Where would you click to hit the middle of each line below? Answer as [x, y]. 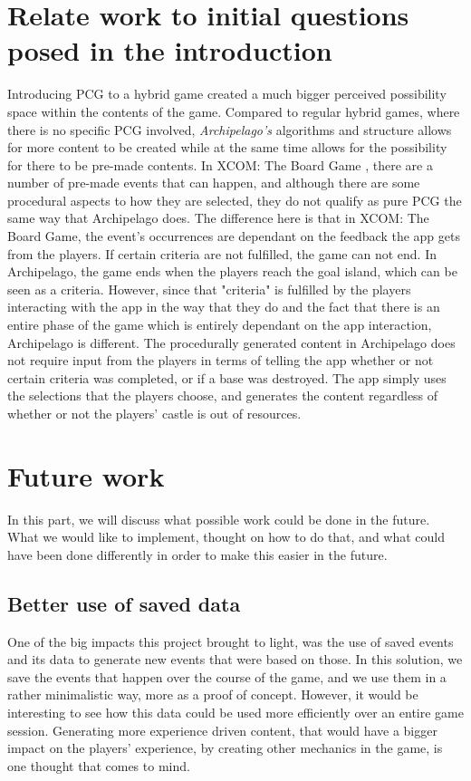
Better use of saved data [124, 603]
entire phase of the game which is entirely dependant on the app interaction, [220, 325]
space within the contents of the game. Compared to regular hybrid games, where [234, 111]
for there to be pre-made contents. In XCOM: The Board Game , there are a [220, 164]
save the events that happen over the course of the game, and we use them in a [227, 676]
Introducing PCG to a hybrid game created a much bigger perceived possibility [227, 94]
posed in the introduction [170, 50]
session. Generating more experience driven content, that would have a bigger [222, 730]
